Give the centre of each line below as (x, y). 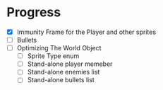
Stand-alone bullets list (61, 80)
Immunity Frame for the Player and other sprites (86, 32)
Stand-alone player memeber (70, 64)
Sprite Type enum (53, 56)
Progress (34, 12)
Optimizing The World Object (59, 48)
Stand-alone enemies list (64, 72)
